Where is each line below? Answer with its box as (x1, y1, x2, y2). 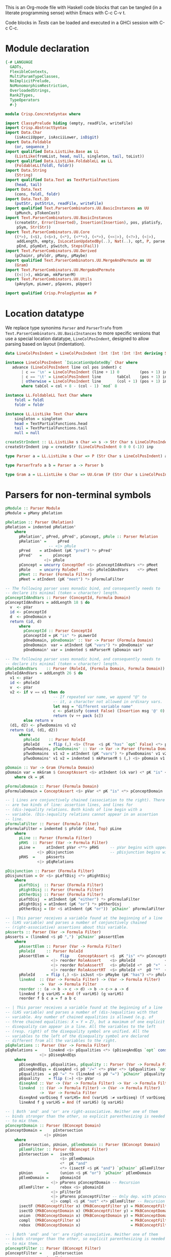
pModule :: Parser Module (5, 506, 60, 511)
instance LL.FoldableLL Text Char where (5, 393, 93, 398)
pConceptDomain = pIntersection (5, 1128, 83, 1133)
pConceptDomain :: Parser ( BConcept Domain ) (5, 1123, 101, 1128)
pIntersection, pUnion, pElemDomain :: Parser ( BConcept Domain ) (18, 1142, 160, 1147)
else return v (23, 718, 53, 723)
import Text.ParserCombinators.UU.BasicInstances (5, 215, 113, 220)
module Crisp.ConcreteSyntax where (5, 111, 81, 117)
